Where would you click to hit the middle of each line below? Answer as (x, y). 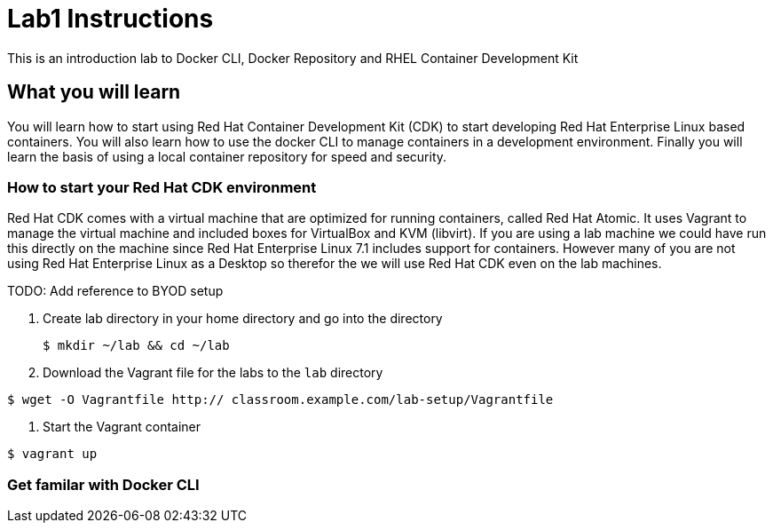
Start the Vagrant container (122, 427)
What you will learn (94, 92)
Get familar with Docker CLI (103, 484)
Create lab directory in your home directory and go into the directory (243, 319)
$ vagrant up (52, 454)
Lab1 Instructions (110, 19)
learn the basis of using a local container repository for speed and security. (227, 156)
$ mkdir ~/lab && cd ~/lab (136, 346)
